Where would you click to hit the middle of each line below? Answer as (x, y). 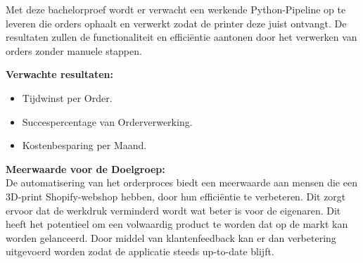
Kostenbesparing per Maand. (84, 145)
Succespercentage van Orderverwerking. (107, 121)
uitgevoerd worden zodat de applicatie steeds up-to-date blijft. (140, 251)
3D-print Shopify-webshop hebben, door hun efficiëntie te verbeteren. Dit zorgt (176, 196)
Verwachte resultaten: (59, 74)
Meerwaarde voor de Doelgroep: (85, 168)
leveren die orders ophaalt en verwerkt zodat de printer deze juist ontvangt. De (176, 23)
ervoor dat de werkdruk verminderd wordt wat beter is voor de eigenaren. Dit (173, 210)
